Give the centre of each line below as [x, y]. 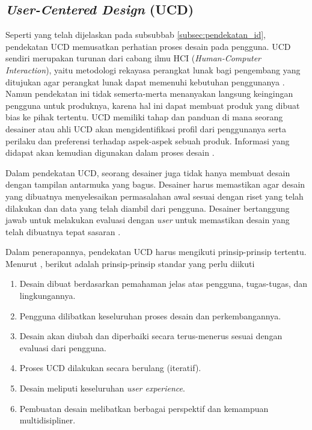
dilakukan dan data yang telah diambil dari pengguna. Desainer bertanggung [148, 208]
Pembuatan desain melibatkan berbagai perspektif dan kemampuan [144, 408]
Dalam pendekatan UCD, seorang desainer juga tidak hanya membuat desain [148, 172]
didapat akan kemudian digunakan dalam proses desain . [110, 152]
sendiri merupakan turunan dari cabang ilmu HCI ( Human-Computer [133, 58]
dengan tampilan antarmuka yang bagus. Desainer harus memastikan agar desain [155, 184]
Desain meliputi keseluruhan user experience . [102, 388]
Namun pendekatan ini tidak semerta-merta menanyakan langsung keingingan [149, 94]
